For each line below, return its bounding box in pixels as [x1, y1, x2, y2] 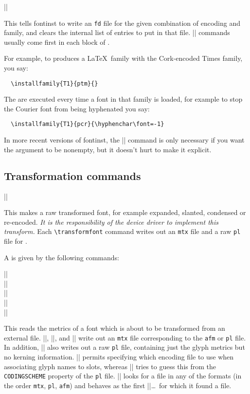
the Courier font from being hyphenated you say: [4, 103, 150, 113]
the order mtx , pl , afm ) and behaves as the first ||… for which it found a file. [4, 380, 232, 390]
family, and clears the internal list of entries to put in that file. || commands [4, 27, 230, 37]
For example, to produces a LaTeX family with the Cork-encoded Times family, [4, 53, 243, 63]
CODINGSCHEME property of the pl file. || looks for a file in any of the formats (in [4, 371, 242, 381]
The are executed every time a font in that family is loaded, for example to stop [4, 94, 243, 104]
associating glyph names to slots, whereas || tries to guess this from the [4, 361, 216, 371]
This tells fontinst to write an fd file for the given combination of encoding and [4, 18, 241, 28]
